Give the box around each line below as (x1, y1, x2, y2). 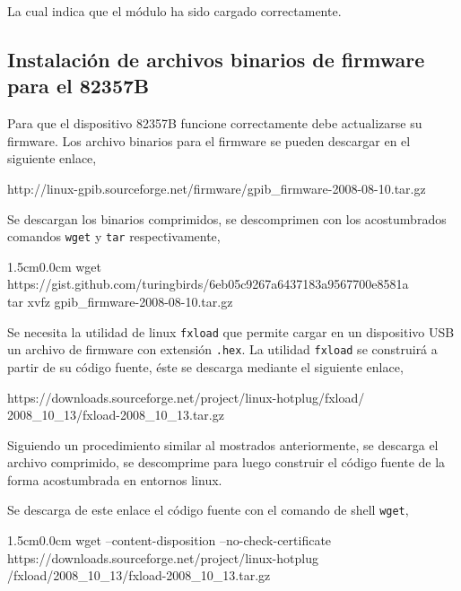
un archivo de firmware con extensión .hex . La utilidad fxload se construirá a (7, 340, 438, 359)
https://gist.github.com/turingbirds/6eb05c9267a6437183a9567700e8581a (7, 274, 409, 293)
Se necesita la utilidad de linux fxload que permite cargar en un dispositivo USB (7, 322, 455, 341)
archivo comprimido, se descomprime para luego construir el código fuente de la (7, 453, 446, 472)
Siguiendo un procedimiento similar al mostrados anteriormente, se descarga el (7, 435, 439, 454)
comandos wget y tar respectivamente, (7, 227, 221, 246)
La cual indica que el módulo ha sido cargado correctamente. (7, 2, 342, 20)
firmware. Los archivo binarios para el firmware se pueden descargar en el (7, 131, 411, 150)
